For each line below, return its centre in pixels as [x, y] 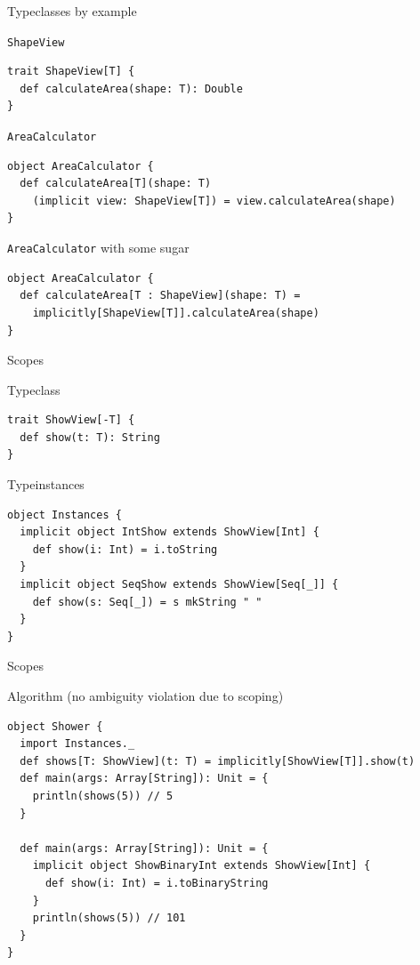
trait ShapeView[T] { [71, 72]
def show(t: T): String [90, 437]
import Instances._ [77, 744]
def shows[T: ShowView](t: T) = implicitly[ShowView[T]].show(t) [218, 761]
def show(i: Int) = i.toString [125, 549]
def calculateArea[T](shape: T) [116, 184]
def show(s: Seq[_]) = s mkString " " [147, 602]
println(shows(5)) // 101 [109, 918]
